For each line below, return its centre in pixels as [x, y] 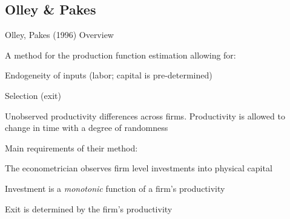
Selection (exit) [33, 95]
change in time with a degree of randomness [87, 128]
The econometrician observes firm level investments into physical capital [139, 168]
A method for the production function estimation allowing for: [120, 55]
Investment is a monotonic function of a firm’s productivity [115, 188]
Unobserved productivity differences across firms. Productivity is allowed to [145, 116]
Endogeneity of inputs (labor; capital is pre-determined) [109, 75]
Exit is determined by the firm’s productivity [89, 208]
